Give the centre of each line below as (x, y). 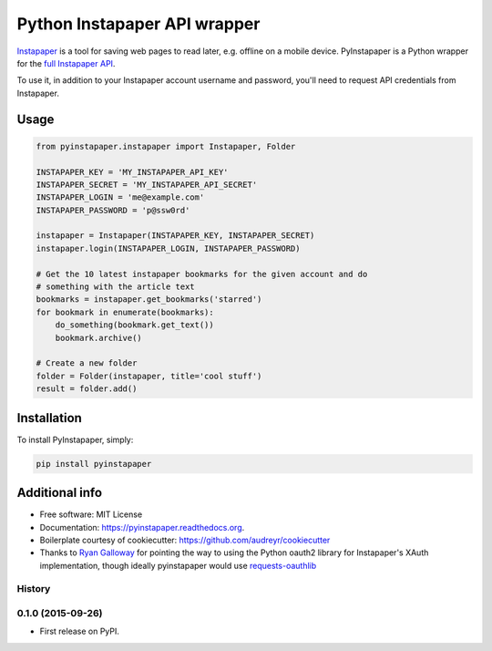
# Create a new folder (87, 363)
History (34, 589)
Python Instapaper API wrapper (138, 24)
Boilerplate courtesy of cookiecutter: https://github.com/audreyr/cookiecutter (185, 540)
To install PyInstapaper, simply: (75, 439)
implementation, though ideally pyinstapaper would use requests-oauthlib (178, 565)
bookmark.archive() (99, 338)
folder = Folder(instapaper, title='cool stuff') (149, 376)
